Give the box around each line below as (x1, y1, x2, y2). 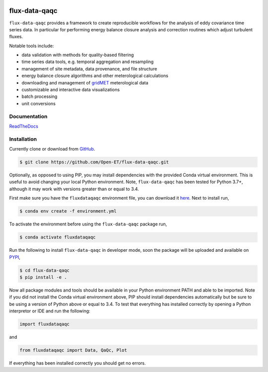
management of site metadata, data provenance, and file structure (21, 66, 157, 72)
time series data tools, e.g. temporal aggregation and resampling (21, 59, 154, 65)
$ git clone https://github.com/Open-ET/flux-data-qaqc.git (19, 159, 169, 165)
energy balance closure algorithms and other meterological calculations (21, 73, 169, 79)
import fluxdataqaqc (19, 321, 69, 327)
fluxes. (9, 34, 23, 40)
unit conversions (21, 100, 56, 106)
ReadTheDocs (9, 123, 38, 129)
